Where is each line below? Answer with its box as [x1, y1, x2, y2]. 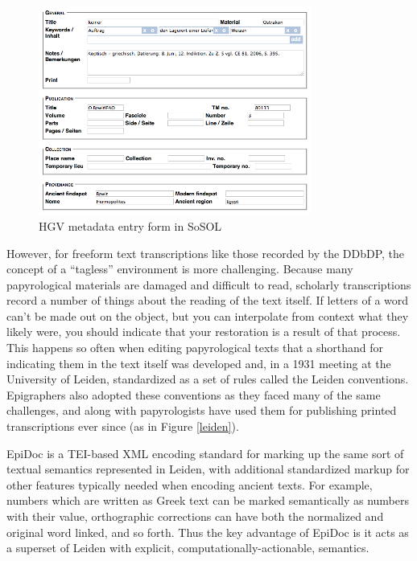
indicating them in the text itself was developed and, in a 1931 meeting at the [6, 354, 391, 371]
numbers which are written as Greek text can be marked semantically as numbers [6, 492, 409, 509]
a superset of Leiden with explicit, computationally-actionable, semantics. [6, 539, 370, 556]
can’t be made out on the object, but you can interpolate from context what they [6, 307, 409, 324]
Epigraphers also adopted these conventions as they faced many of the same [6, 386, 381, 403]
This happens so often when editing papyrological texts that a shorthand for [6, 339, 383, 356]
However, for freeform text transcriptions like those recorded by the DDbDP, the [6, 244, 405, 261]
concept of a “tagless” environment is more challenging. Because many [6, 260, 353, 277]
